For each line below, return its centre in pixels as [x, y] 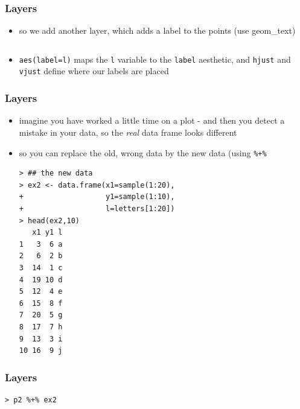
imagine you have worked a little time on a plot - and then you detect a [152, 120]
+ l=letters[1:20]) [97, 208]
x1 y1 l [47, 233]
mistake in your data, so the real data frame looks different [128, 132]
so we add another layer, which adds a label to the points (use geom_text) [157, 30]
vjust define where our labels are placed [94, 71]
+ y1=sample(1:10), [97, 197]
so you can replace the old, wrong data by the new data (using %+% [143, 152]
